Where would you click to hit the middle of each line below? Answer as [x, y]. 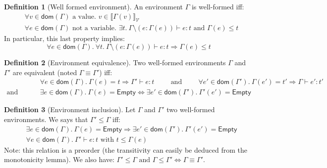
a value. [84, 17]
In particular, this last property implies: [64, 38]
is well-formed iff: [218, 6]
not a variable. [94, 28]
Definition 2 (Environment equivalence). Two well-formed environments [115, 63]
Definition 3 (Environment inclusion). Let [70, 109]
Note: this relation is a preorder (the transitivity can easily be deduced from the [126, 149]
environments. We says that [46, 119]
